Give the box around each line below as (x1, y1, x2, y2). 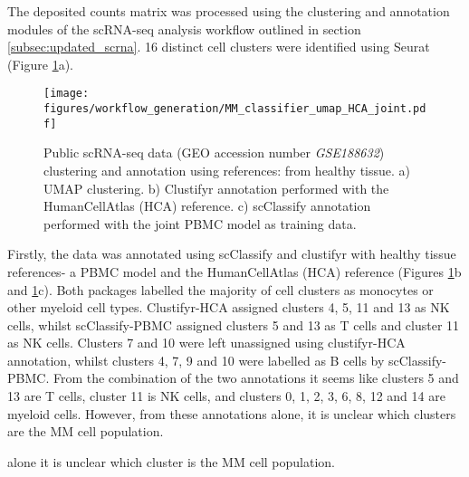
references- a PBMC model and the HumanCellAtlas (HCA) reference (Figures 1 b (7, 262, 462, 281)
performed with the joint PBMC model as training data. (43, 214, 357, 233)
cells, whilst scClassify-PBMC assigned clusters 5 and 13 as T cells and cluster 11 (7, 315, 460, 334)
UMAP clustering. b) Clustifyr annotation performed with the (43, 178, 389, 197)
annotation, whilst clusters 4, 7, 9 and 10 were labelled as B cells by (7, 350, 385, 369)
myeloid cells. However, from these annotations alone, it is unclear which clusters (7, 404, 456, 423)
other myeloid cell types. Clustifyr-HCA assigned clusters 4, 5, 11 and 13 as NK (7, 298, 450, 317)
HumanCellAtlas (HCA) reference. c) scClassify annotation (43, 196, 371, 215)
